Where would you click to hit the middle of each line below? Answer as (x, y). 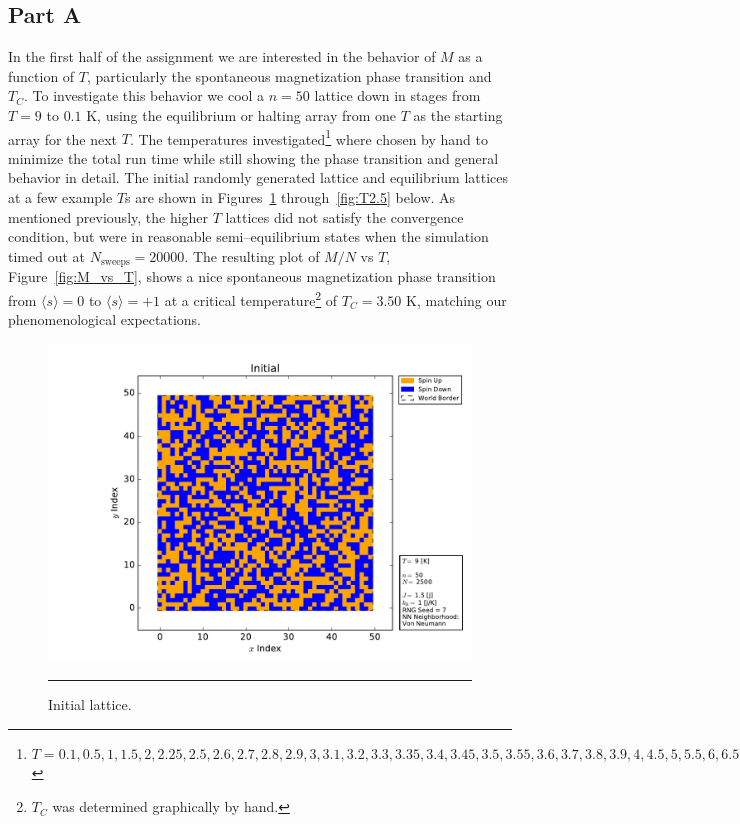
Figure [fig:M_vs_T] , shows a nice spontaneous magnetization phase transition (252, 276)
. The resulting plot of (252, 255)
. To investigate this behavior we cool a (144, 95)
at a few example (60, 197)
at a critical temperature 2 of (251, 298)
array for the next (63, 138)
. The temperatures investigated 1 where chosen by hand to (308, 137)
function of (41, 75)
